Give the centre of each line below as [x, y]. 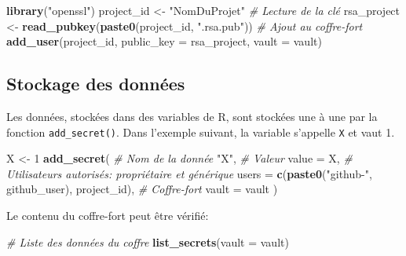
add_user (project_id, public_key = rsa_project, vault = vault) [164, 41]
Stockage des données [96, 84]
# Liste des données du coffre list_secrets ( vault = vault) [148, 241]
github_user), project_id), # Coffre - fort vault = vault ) [142, 189]
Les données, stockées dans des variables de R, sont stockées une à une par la [192, 116]
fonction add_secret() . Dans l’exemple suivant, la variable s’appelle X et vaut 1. [201, 132]
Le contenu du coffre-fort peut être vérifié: [108, 216]
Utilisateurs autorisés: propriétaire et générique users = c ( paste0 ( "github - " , [189, 173]
